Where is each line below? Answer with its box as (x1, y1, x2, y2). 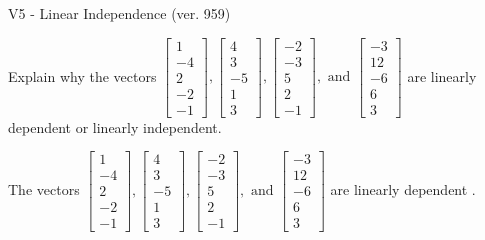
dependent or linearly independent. (8, 116, 222, 137)
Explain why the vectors (8, 65, 157, 86)
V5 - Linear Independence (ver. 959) (8, 3, 231, 23)
